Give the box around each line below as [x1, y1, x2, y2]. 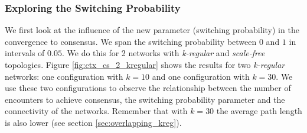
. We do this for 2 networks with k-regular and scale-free [61, 47, 265, 59]
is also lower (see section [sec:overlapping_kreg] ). [5, 116, 182, 128]
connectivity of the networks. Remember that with [5, 105, 188, 117]
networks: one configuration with [5, 70, 123, 82]
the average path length [216, 105, 302, 117]
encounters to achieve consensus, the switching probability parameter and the [5, 93, 285, 105]
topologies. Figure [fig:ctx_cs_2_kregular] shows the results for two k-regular [5, 59, 285, 70]
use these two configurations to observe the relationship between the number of [5, 82, 291, 94]
